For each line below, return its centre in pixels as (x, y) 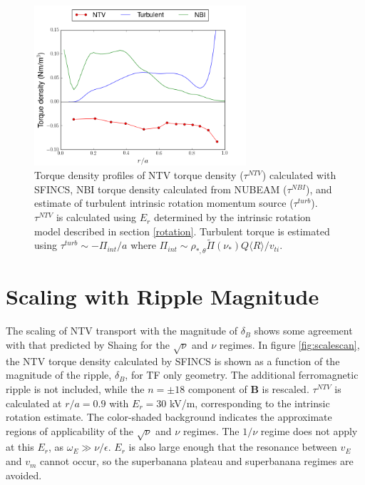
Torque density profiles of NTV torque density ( (139, 175)
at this (20, 447)
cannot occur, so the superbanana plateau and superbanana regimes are (197, 461)
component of (217, 388)
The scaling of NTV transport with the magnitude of (122, 331)
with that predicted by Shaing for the (88, 344)
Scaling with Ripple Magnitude (163, 296)
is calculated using (96, 217)
